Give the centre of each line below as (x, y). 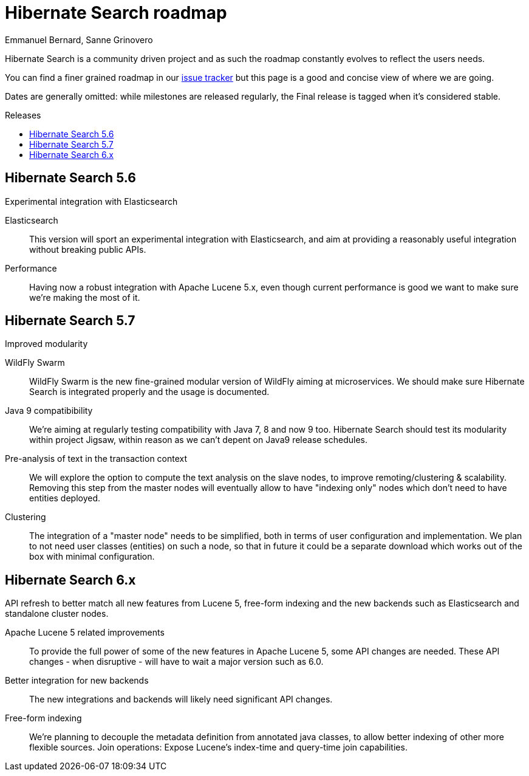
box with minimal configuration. (92, 557)
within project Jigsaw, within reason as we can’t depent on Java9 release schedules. (199, 440)
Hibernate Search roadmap (116, 13)
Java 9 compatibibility (49, 411)
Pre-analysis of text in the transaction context (96, 459)
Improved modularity (46, 344)
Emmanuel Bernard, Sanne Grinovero (79, 39)
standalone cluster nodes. (57, 614)
